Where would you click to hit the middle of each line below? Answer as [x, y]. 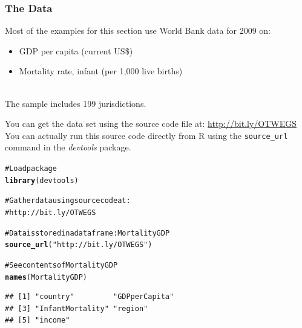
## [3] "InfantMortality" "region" [77, 308]
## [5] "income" [38, 320]
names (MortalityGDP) [46, 277]
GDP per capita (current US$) [76, 50]
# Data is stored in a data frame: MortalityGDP [87, 233]
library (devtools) [42, 180]
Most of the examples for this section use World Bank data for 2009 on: [138, 31]
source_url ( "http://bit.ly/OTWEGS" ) [79, 245]
